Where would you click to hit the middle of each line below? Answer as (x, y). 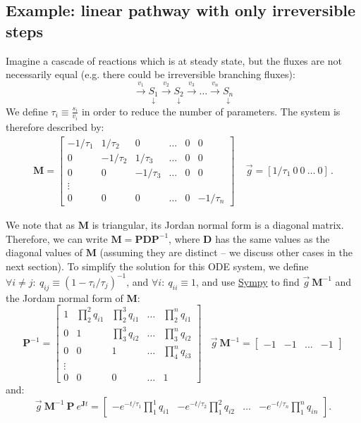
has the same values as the (273, 238)
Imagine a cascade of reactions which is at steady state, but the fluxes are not (174, 60)
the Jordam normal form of (65, 297)
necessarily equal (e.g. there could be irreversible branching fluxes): (151, 74)
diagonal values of (44, 252)
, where (184, 238)
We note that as (41, 224)
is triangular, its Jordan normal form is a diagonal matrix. (218, 224)
